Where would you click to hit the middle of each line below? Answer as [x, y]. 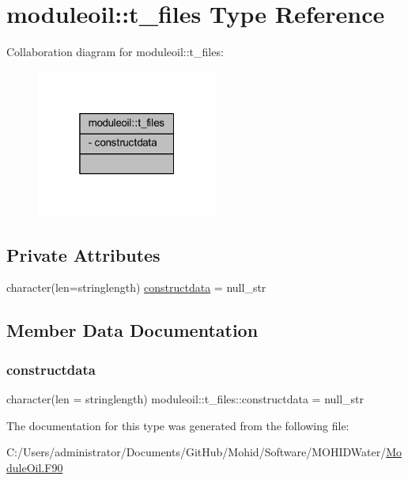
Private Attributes [83, 254]
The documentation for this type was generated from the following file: [178, 425]
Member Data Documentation [132, 330]
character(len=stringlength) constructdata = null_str [136, 287]
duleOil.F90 [35, 467]
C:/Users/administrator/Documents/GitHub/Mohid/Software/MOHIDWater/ [196, 452]
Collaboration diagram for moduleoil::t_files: [115, 52]
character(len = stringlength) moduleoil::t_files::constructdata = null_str [185, 398]
